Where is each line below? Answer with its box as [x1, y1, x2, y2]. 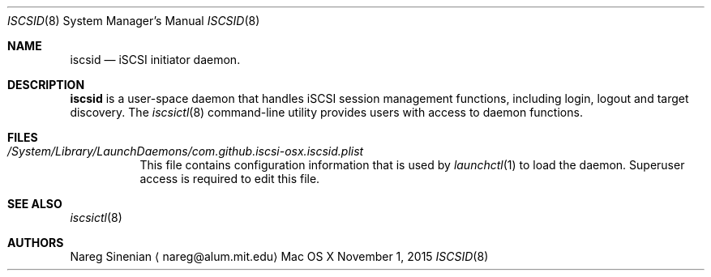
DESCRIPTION [7, 78, 85, 92]
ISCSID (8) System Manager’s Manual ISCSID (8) [7, 14, 260, 28]
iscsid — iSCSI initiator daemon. [70, 53, 241, 66]
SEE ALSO [7, 197, 62, 211]
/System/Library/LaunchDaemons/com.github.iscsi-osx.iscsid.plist [7, 144, 364, 158]
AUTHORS [7, 236, 64, 249]
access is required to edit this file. [139, 172, 320, 185]
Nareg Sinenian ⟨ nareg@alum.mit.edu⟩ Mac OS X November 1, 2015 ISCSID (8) [70, 249, 489, 263]
